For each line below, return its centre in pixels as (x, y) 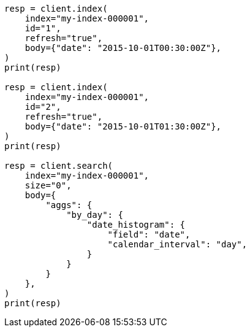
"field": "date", (149, 234)
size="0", (48, 185)
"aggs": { (69, 205)
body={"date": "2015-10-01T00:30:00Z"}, (123, 48)
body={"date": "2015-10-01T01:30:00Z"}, (123, 126)
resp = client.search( (59, 166)
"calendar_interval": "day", (177, 244)
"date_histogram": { (136, 225)
